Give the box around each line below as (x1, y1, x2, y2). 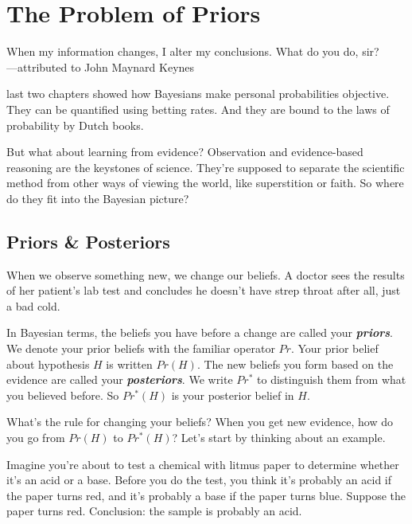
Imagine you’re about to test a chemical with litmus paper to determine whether (6, 456, 399, 472)
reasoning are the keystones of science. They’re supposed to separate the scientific (6, 158, 405, 175)
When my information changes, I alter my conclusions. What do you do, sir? (6, 43, 379, 60)
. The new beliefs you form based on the (196, 355, 394, 372)
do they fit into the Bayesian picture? (6, 190, 189, 206)
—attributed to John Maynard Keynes (6, 58, 195, 75)
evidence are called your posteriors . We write (6, 371, 233, 388)
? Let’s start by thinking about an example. (172, 429, 386, 446)
